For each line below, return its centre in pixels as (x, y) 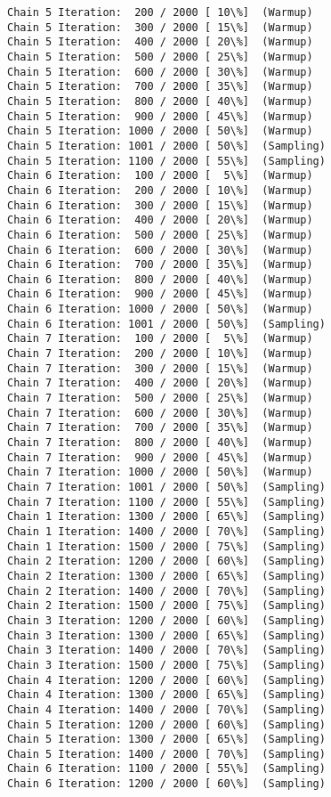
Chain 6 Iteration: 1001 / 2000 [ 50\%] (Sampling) (166, 324)
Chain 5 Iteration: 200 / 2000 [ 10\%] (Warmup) (160, 12)
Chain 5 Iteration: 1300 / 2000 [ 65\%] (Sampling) (166, 740)
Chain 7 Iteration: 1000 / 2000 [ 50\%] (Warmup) (160, 472)
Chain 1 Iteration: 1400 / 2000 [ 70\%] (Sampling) (166, 531)
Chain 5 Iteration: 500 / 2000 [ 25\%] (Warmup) (160, 57)
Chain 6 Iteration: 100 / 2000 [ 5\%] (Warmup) (160, 176)
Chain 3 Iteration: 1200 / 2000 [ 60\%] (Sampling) (166, 620)
